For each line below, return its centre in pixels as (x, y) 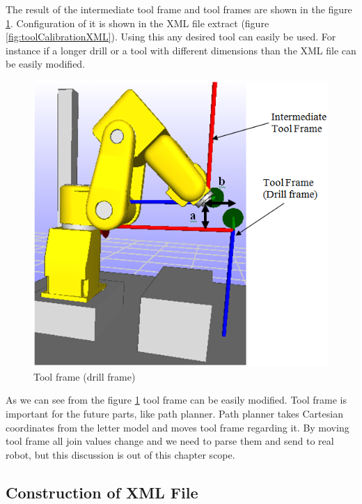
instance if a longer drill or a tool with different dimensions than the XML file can (181, 50)
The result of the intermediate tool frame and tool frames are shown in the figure (179, 9)
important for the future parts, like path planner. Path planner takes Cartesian (174, 414)
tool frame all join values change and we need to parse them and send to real (170, 441)
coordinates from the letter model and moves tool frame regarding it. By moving (178, 427)
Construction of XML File (102, 492)
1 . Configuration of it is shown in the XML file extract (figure (137, 23)
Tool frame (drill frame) (85, 376)
